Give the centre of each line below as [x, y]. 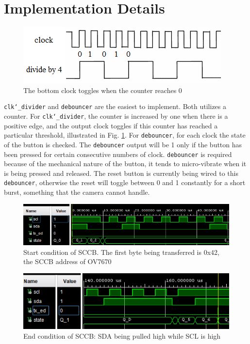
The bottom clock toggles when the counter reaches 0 [103, 90]
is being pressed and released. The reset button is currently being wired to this [121, 173]
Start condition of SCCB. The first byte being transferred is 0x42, [121, 252]
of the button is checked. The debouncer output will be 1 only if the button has [123, 144]
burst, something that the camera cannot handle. [77, 192]
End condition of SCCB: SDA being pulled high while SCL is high [122, 336]
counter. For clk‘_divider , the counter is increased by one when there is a [116, 116]
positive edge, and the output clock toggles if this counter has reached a [111, 125]
